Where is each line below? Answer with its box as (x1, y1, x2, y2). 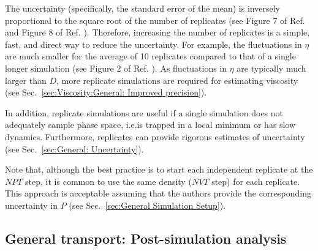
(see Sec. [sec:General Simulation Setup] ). (69, 198, 226, 211)
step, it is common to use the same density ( (25, 174, 192, 187)
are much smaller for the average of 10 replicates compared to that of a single (5, 50, 296, 62)
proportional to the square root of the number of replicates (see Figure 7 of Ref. (5, 13, 305, 26)
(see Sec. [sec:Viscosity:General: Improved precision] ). (5, 86, 207, 99)
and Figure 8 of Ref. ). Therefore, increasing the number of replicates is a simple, (5, 26, 310, 39)
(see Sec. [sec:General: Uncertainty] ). (5, 142, 144, 155)
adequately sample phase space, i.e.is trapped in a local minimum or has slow (5, 118, 296, 131)
